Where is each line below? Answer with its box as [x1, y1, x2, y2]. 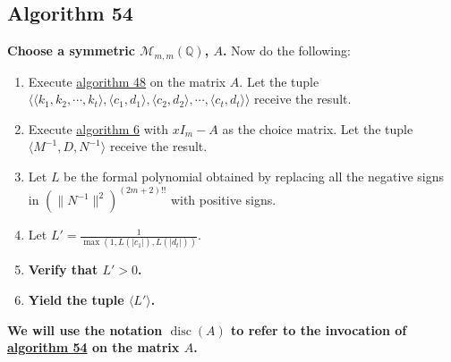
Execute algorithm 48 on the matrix [28, 72, 226, 90]
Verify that [28, 260, 98, 279]
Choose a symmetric [7, 41, 135, 60]
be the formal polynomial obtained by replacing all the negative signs [64, 167, 445, 186]
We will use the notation [7, 320, 163, 339]
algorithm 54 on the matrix [7, 338, 180, 357]
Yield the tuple [28, 290, 124, 308]
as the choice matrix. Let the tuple [222, 119, 413, 138]
